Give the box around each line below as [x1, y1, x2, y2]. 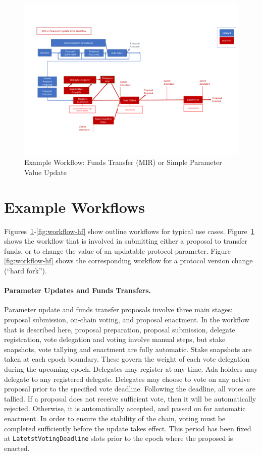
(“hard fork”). [4, 265, 47, 276]
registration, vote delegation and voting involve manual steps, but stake [4, 334, 226, 345]
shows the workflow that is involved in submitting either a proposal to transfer [4, 236, 247, 246]
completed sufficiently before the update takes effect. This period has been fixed [4, 423, 251, 433]
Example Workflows [4, 196, 145, 217]
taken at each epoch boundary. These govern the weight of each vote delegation [4, 354, 250, 364]
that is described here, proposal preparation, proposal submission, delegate [4, 324, 235, 334]
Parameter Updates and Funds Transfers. [4, 285, 151, 296]
